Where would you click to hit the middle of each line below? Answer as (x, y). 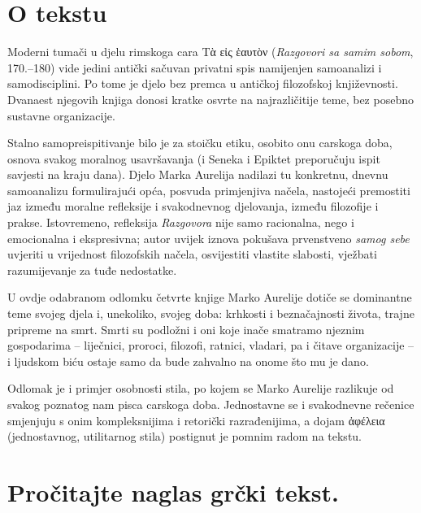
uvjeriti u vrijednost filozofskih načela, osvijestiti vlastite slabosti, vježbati (192, 254)
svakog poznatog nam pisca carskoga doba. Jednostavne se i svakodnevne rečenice (211, 404)
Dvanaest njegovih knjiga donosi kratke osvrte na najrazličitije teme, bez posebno (210, 99)
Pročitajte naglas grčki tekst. (173, 491)
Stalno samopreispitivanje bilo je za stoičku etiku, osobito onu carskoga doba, (200, 143)
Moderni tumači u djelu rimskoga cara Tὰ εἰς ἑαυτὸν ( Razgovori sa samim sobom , (210, 52)
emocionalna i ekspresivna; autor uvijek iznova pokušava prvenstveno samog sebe (208, 238)
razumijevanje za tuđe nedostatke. (92, 270)
